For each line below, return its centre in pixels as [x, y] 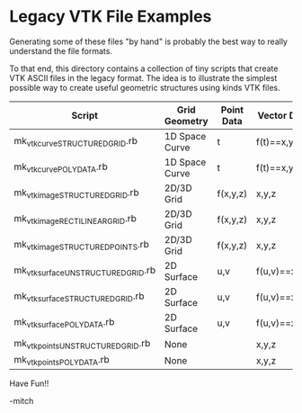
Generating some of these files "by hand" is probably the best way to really [148, 41]
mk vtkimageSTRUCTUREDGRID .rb [76, 193]
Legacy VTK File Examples [111, 17]
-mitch [22, 401]
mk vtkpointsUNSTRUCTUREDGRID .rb [82, 344]
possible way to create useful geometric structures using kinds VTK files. [145, 87]
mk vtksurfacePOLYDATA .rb [64, 323]
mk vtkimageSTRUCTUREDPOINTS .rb [82, 246]
